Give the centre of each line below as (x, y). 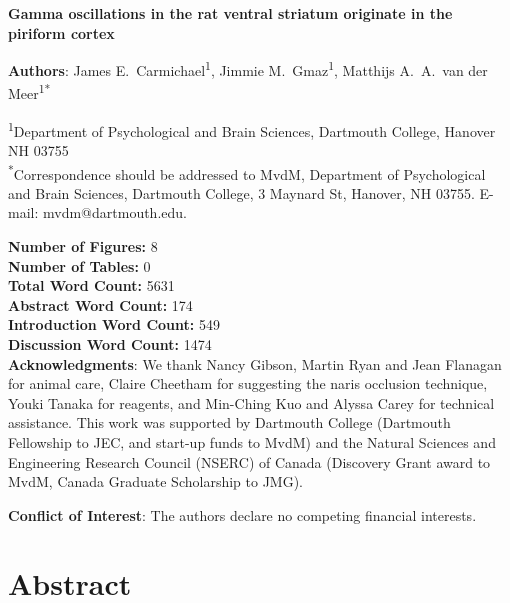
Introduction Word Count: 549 (114, 324)
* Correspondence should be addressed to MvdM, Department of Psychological (247, 172)
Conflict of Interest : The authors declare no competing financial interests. (242, 514)
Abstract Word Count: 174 (100, 304)
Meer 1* (29, 92)
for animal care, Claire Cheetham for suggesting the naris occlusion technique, (248, 383)
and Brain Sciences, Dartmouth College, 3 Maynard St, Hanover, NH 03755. (241, 192)
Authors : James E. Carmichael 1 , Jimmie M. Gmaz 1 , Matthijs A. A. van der (248, 68)
